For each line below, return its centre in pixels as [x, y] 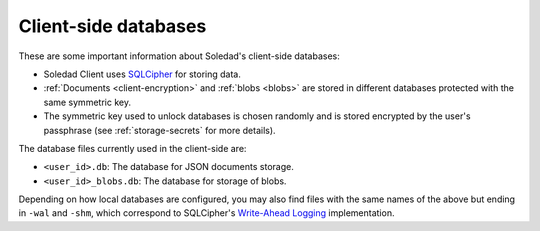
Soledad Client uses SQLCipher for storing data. [142, 74]
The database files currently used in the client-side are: [132, 148]
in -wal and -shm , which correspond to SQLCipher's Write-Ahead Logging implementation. [206, 213]
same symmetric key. [87, 102]
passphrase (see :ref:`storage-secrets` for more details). [159, 130]
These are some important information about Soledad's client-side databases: [179, 56]
